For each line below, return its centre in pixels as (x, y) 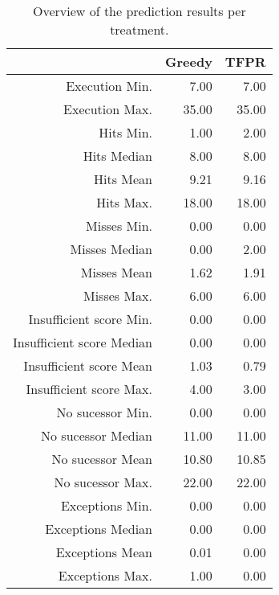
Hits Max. (124, 202)
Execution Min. (109, 86)
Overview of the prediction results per (139, 11)
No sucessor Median (97, 435)
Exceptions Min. (106, 505)
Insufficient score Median (83, 342)
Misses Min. (119, 226)
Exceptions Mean (104, 552)
